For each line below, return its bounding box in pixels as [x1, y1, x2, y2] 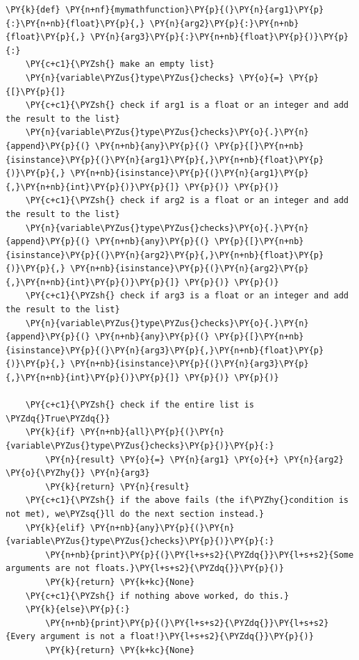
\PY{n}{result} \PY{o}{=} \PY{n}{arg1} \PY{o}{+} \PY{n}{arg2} [45, 454, 344, 465]
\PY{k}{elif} [25, 522, 85, 533]
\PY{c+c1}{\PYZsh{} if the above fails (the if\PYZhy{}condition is [25, 495, 349, 506]
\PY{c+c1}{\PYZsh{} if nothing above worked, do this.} [25, 590, 290, 601]
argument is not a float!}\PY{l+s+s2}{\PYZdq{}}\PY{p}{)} [40, 631, 314, 642]
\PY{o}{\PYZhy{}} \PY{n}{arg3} [6, 468, 150, 478]
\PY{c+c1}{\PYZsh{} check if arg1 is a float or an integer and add [25, 100, 349, 111]
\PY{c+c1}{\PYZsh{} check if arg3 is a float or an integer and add [25, 291, 349, 301]
